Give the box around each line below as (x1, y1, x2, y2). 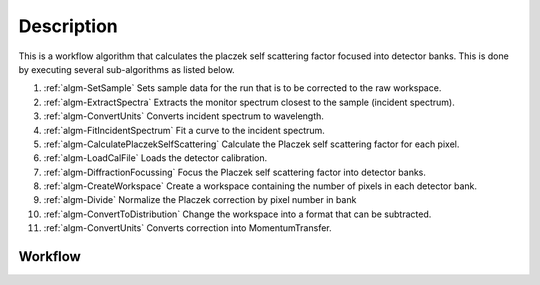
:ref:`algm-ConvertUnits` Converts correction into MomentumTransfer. (43, 222, 332, 234)
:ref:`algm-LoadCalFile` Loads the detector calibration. (43, 152, 268, 164)
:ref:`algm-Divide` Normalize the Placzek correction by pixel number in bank (43, 194, 357, 206)
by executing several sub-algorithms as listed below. (18, 63, 235, 75)
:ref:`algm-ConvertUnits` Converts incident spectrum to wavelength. (43, 110, 325, 122)
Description (18, 15, 119, 37)
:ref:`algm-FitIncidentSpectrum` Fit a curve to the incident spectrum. (43, 124, 325, 136)
